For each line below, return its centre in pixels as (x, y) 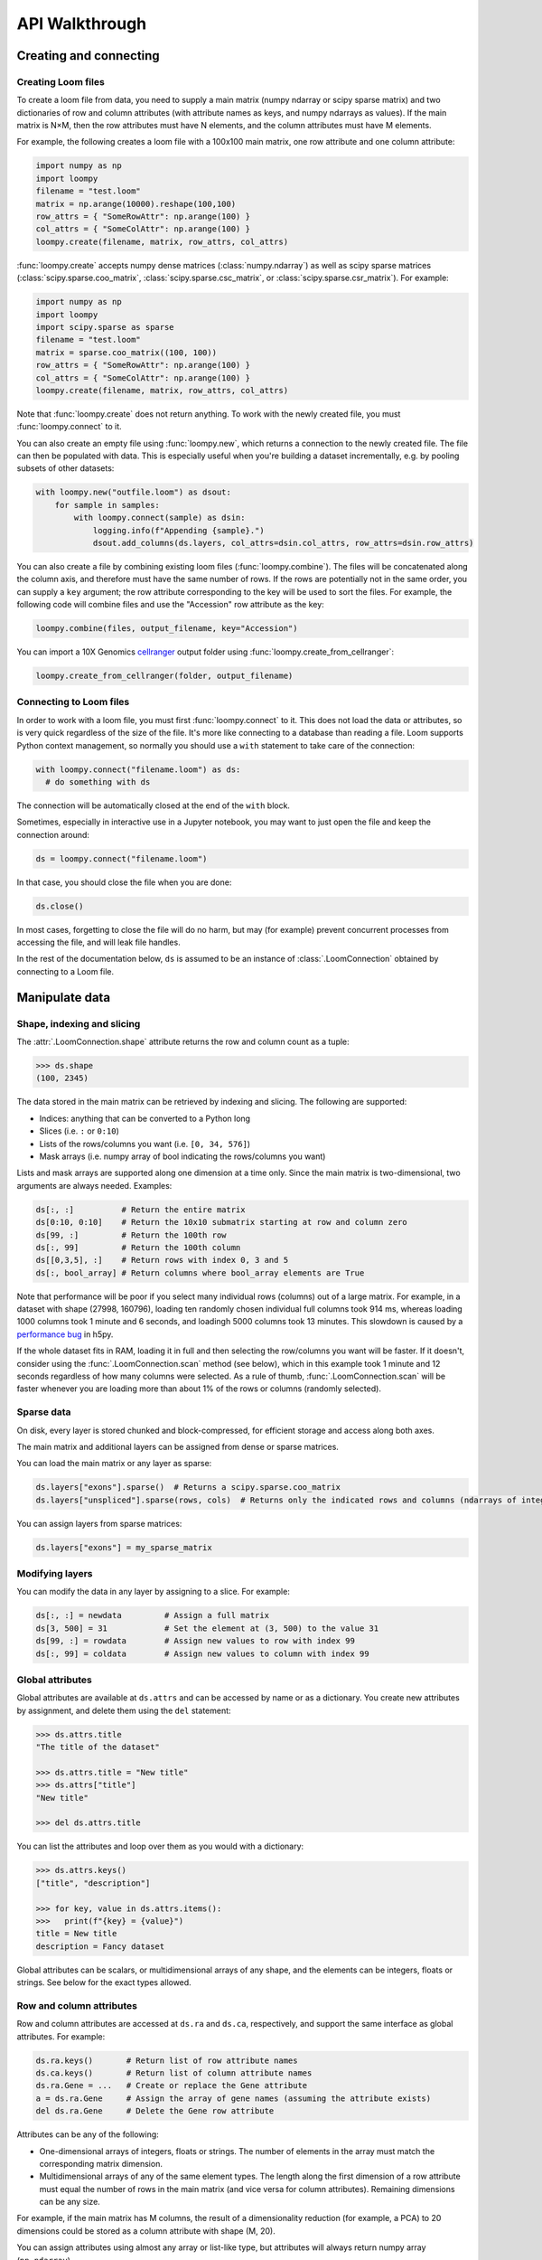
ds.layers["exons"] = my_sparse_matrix (124, 1547)
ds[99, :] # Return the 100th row (131, 1235)
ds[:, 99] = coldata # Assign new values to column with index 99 (202, 1653)
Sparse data (44, 1412)
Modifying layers (55, 1574)
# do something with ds (98, 782)
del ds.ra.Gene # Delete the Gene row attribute (155, 2111)
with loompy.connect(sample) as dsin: (159, 518)
